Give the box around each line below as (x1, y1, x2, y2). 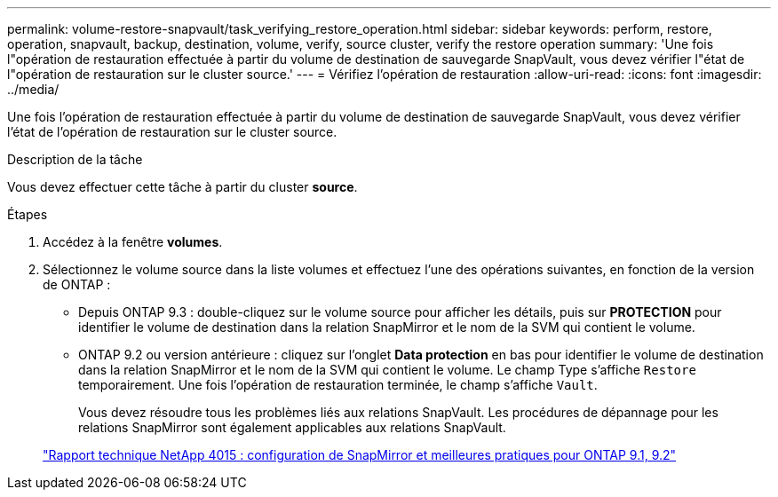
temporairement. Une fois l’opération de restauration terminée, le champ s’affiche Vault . (78, 377, 598, 392)
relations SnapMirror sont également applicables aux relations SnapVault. (78, 420, 506, 435)
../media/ (7, 82, 60, 97)
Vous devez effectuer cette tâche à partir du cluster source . (7, 179, 358, 194)
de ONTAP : (43, 277, 111, 292)
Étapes (7, 207, 48, 222)
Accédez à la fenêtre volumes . (43, 234, 223, 249)
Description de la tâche (7, 152, 143, 167)
